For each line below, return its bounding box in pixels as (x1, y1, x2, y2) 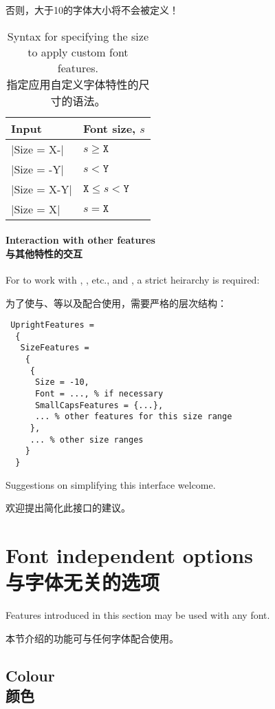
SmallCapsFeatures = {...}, (34, 400, 164, 410)
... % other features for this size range (34, 412, 232, 422)
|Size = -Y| (11, 160, 64, 177)
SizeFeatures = (20, 343, 89, 353)
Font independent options (5, 541, 253, 569)
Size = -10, (34, 377, 89, 388)
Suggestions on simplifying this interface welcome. (5, 477, 216, 491)
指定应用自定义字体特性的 (6, 76, 139, 92)
